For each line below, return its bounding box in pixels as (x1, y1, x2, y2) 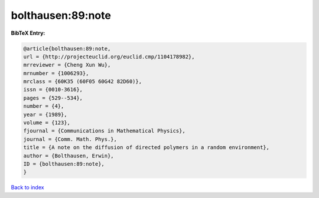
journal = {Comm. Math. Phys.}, (23, 136, 118, 143)
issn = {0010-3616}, (23, 86, 83, 93)
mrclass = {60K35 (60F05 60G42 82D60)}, (23, 78, 142, 85)
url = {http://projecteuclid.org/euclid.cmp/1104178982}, (23, 53, 195, 60)
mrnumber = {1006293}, (23, 70, 89, 77)
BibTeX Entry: (11, 29, 45, 37)
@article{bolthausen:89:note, (23, 45, 111, 52)
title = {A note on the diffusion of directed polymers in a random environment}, (23, 144, 270, 151)
